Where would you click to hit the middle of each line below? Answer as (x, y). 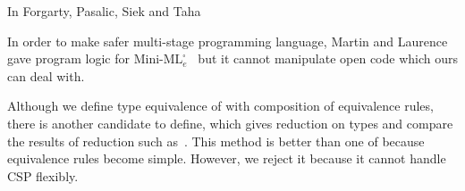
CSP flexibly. (43, 175)
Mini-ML (158, 60)
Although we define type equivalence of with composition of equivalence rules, (220, 106)
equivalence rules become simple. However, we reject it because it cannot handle (227, 158)
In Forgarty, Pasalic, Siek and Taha (104, 11)
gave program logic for (69, 58)
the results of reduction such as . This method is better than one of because (216, 141)
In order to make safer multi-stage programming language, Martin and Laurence (228, 41)
